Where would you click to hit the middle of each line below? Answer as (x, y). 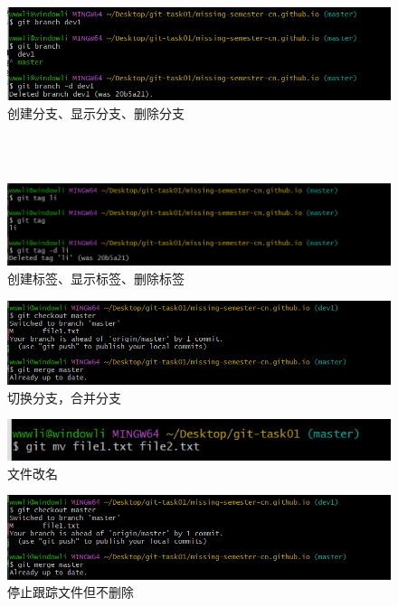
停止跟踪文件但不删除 (71, 592)
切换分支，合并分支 (64, 397)
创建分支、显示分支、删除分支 (96, 112)
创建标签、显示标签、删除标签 (96, 278)
